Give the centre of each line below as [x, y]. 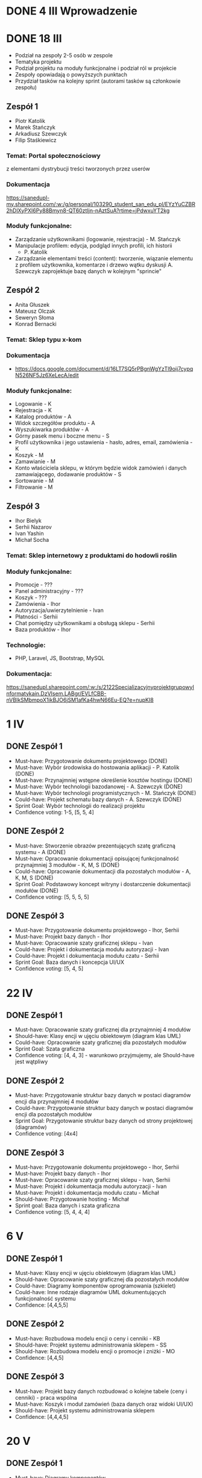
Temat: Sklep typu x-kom [44, 339]
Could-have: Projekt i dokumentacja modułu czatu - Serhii [87, 956]
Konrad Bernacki [36, 324]
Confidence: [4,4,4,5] [42, 1417]
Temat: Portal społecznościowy [53, 156]
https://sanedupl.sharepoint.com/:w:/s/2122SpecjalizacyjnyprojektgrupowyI [100, 687]
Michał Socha [32, 539]
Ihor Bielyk [28, 520]
